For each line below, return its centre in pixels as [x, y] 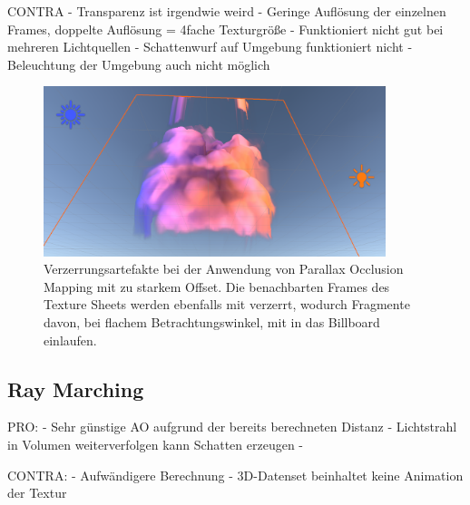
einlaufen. [70, 340]
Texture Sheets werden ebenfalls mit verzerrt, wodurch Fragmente [227, 304]
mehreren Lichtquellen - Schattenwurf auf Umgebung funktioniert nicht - [210, 47]
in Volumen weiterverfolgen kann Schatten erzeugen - [156, 444]
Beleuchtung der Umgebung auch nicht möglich [139, 64]
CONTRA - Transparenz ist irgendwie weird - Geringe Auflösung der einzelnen [227, 11]
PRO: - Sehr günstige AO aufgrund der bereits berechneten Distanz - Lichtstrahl [232, 427]
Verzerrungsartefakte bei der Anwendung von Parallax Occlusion [224, 269]
